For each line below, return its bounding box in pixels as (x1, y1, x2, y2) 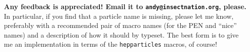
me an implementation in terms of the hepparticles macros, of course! (4, 39, 217, 49)
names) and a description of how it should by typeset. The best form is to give (4, 29, 239, 39)
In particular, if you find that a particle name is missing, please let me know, (4, 11, 233, 21)
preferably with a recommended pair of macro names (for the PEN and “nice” (4, 20, 237, 30)
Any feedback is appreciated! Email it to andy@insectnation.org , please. (4, 1, 247, 11)
